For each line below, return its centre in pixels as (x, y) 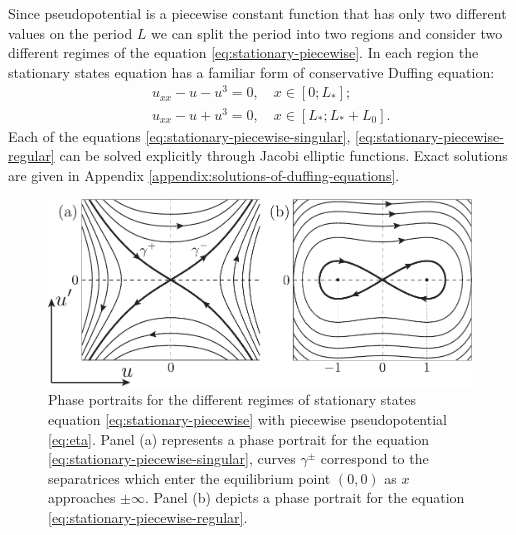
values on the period (70, 32)
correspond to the (374, 458)
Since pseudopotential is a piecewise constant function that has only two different (257, 13)
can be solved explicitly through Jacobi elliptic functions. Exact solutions (283, 155)
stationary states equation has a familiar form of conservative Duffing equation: (251, 71)
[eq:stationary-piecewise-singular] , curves (172, 458)
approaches (82, 497)
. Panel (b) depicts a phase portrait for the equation (304, 497)
